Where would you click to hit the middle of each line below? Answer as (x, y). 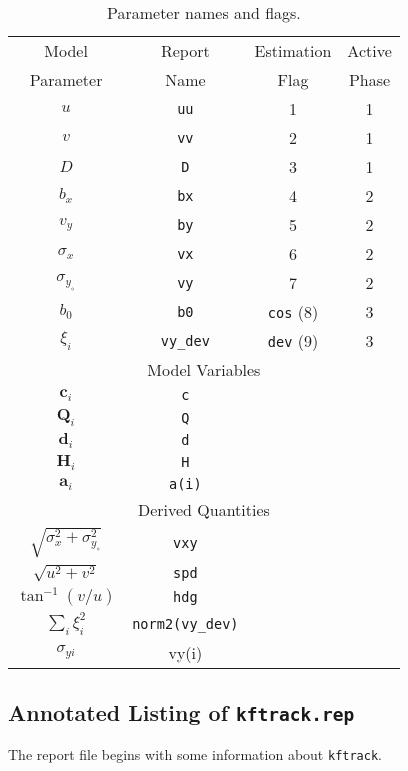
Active (369, 50)
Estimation (293, 50)
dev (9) (293, 340)
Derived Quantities (203, 510)
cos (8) (293, 311)
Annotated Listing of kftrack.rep (181, 712)
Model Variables (204, 369)
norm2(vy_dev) (185, 623)
